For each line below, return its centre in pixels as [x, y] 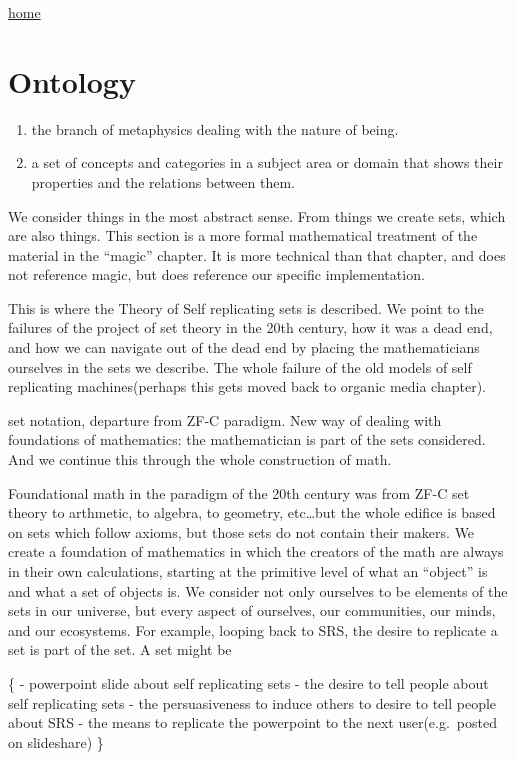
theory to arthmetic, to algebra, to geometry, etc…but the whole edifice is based [252, 512]
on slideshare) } [56, 741]
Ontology [72, 80]
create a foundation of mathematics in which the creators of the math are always [256, 551]
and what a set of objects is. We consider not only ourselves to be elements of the [258, 590]
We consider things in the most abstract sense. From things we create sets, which [257, 215]
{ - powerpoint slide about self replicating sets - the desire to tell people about [248, 682]
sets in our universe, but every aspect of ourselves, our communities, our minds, [252, 610]
